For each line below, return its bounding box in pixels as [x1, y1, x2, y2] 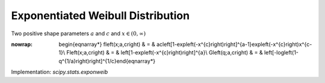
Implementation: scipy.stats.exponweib [11, 69, 108, 76]
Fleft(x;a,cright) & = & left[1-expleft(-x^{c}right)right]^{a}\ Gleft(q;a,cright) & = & [66, 49, 263, 56]
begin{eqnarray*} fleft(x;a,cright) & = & [58, 41, 156, 48]
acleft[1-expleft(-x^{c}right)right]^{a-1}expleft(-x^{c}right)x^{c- [156, 41, 312, 48]
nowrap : [11, 41, 33, 48]
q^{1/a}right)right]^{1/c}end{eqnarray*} [58, 57, 156, 64]
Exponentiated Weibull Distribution [11, 9, 190, 22]
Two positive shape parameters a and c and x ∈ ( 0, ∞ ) [11, 30, 146, 37]
